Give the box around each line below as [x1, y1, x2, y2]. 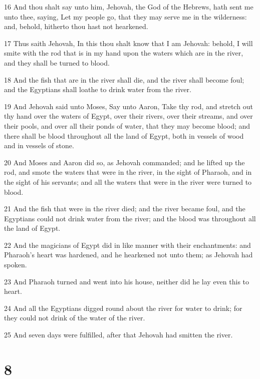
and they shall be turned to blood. [4, 57, 110, 68]
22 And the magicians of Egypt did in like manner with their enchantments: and [4, 239, 251, 250]
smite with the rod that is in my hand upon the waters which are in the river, [4, 48, 243, 58]
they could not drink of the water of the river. [4, 312, 145, 323]
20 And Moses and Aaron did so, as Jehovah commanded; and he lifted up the [4, 157, 245, 167]
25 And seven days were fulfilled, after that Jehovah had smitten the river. [4, 329, 233, 340]
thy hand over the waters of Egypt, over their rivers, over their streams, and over [4, 111, 253, 121]
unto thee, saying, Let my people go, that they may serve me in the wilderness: [4, 11, 247, 22]
